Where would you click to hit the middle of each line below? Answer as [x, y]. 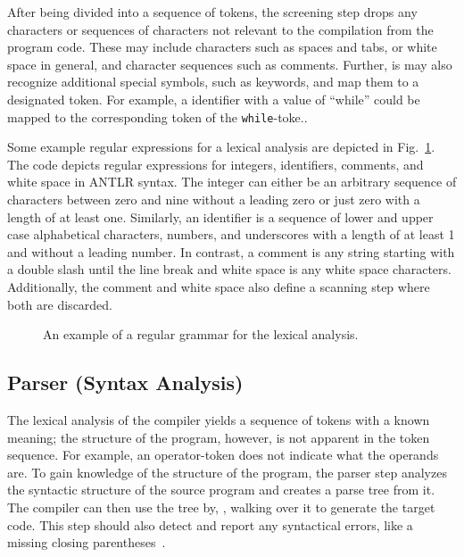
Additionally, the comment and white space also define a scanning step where [219, 286]
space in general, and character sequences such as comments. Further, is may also [230, 64]
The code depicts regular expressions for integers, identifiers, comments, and [215, 164]
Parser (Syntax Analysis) [125, 382]
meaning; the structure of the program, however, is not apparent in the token [219, 437]
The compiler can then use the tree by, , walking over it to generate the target [221, 507]
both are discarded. [60, 304]
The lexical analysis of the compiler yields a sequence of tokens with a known [219, 419]
